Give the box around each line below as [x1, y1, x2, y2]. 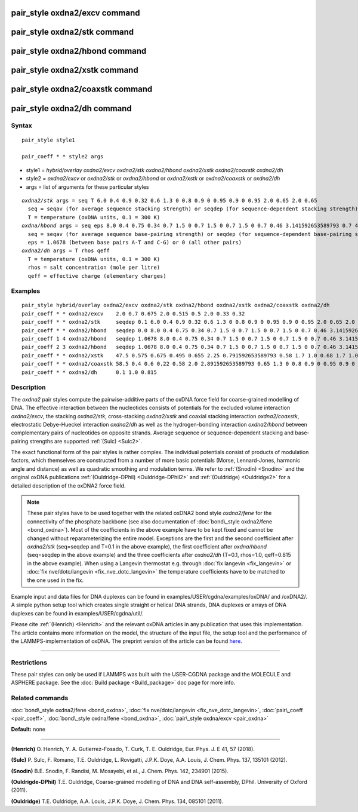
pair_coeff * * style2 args [21, 153, 104, 160]
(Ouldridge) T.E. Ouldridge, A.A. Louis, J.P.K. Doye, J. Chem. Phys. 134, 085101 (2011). [11, 798, 224, 805]
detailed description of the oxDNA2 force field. [11, 482, 126, 489]
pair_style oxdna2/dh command [11, 103, 132, 114]
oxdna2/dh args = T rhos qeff [21, 247, 110, 254]
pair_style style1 [21, 136, 76, 143]
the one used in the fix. [27, 577, 84, 584]
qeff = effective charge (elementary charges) [27, 272, 166, 279]
